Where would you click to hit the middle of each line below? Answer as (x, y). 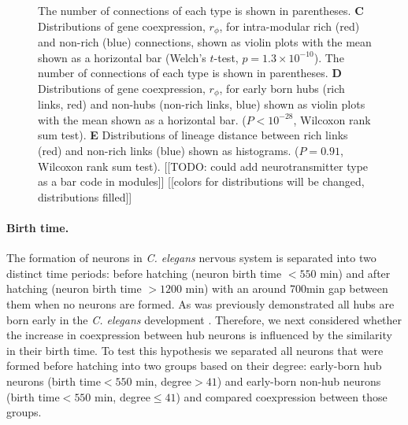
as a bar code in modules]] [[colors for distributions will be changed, (201, 181)
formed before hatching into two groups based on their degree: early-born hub (194, 366)
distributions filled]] (85, 196)
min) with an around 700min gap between (287, 288)
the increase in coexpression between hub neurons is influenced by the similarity (199, 335)
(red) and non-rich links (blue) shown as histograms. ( (169, 151)
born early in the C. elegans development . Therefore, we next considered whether (204, 319)
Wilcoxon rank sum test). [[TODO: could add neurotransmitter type (203, 166)
